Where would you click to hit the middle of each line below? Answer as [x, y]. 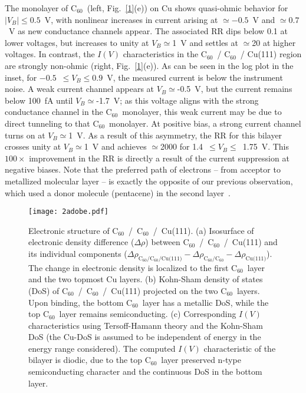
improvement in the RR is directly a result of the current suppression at [159, 158]
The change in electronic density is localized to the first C [133, 267]
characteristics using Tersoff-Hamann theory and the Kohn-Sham [146, 325]
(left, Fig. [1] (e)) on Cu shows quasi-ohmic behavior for [187, 8]
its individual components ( [78, 253]
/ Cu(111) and [251, 242]
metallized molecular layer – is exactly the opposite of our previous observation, [149, 181]
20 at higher [274, 42]
